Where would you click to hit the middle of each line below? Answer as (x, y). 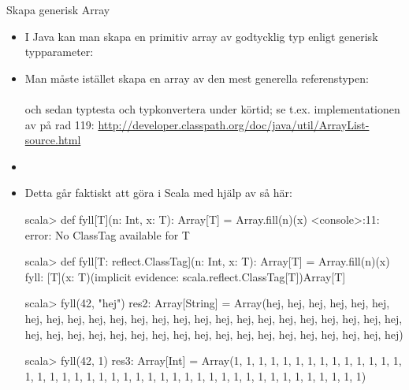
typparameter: (59, 52)
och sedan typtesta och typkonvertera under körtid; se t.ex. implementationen (212, 108)
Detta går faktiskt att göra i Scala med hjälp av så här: (158, 193)
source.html (53, 140)
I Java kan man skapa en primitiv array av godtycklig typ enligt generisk (201, 36)
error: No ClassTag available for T (107, 234)
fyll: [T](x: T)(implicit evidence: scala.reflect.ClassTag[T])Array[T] (185, 276)
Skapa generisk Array (58, 9)
